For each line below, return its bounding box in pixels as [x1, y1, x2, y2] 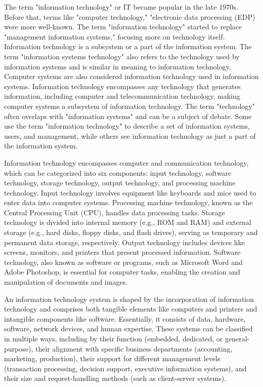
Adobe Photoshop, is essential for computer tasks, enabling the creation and [4, 266, 240, 277]
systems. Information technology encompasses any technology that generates [4, 81, 241, 91]
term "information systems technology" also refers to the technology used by [4, 51, 240, 61]
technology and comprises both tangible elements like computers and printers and [4, 303, 257, 314]
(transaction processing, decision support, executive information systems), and [4, 363, 247, 373]
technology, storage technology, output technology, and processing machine [4, 177, 236, 188]
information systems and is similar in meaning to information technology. [4, 61, 231, 71]
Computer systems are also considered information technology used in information [4, 71, 259, 82]
